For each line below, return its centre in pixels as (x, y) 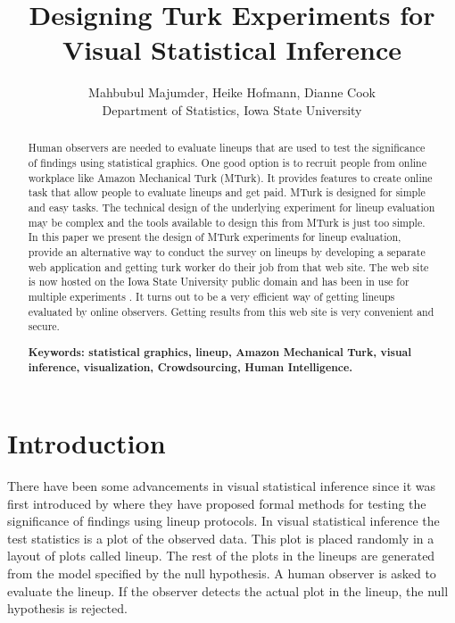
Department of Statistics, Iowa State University (232, 109)
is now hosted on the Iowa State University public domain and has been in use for (219, 282)
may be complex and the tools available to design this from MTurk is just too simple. (227, 222)
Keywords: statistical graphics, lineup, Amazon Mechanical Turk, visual (219, 352)
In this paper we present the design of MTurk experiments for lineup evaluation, (215, 237)
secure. (44, 326)
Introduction (87, 443)
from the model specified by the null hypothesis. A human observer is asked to (222, 573)
